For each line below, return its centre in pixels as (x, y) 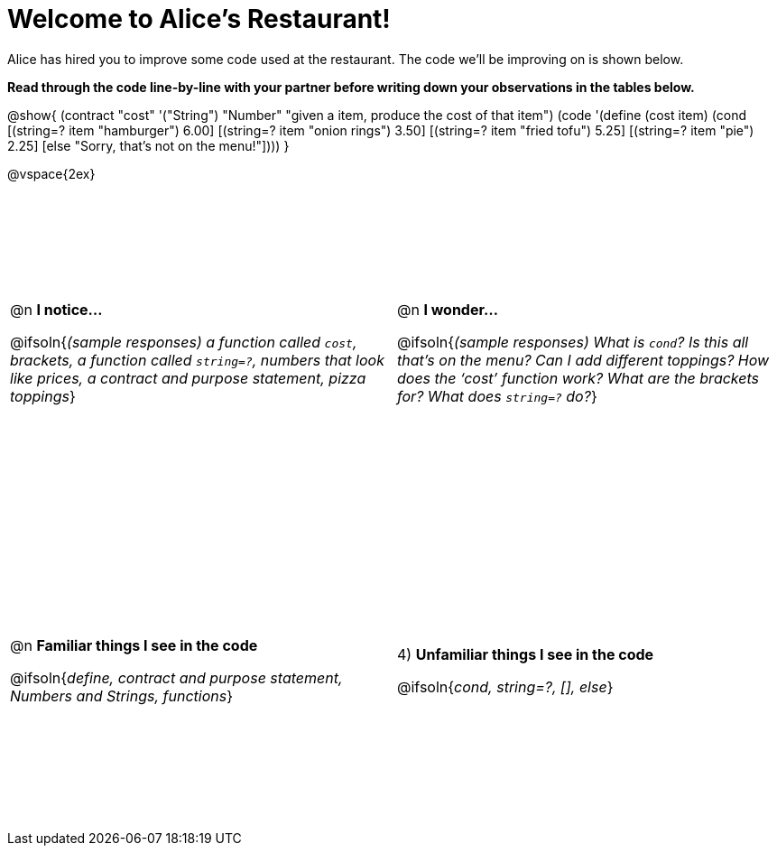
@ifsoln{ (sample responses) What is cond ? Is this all (573, 343)
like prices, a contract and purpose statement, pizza (188, 379)
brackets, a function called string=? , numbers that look (197, 361)
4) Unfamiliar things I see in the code (526, 654)
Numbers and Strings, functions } (121, 695)
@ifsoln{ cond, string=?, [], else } (505, 686)
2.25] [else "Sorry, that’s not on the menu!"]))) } (148, 145)
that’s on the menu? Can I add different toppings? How (583, 361)
